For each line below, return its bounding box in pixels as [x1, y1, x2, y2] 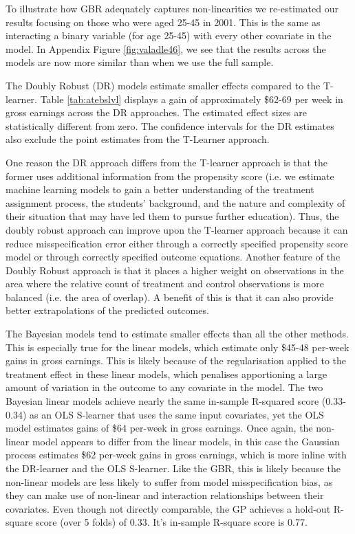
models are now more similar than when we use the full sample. [6, 55, 274, 69]
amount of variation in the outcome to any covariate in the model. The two [6, 380, 323, 394]
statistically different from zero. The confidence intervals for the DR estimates [6, 118, 334, 133]
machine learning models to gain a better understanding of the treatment [6, 182, 314, 197]
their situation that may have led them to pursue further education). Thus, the [6, 209, 339, 223]
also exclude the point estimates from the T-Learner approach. [6, 132, 270, 146]
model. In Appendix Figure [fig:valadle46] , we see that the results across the [6, 41, 326, 56]
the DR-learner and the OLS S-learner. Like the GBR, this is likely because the [6, 461, 341, 475]
